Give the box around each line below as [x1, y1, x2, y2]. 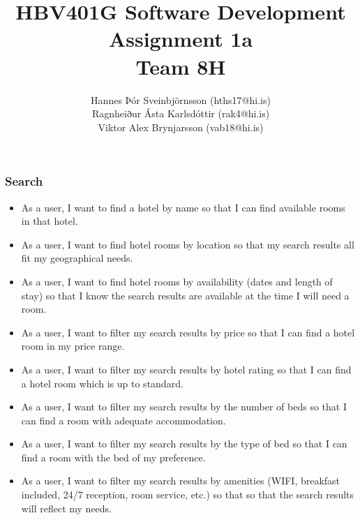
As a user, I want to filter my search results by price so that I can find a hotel [21, 325, 355, 339]
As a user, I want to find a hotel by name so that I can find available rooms [21, 200, 345, 214]
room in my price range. [21, 339, 125, 353]
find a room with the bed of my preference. [21, 450, 206, 464]
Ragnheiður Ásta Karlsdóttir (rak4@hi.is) [91, 106, 270, 121]
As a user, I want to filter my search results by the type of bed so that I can [21, 436, 347, 451]
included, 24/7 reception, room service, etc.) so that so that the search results [21, 487, 354, 502]
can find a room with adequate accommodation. [21, 413, 226, 427]
